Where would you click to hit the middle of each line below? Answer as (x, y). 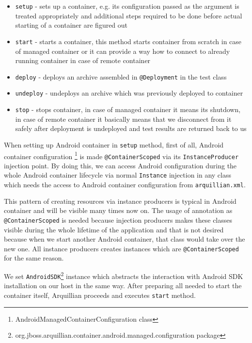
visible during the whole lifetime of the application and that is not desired (114, 229)
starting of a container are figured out (71, 25)
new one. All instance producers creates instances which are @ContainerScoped (121, 248)
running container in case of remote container (83, 60)
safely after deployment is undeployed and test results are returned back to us (131, 128)
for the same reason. (34, 258)
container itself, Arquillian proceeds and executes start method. (100, 295)
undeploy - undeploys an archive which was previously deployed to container (129, 93)
